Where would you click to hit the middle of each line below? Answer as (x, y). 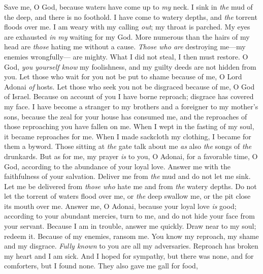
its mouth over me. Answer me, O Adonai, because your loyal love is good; (120, 206)
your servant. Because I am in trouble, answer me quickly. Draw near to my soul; (130, 226)
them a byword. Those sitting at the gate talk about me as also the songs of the (128, 146)
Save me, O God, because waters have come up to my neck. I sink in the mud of (128, 7)
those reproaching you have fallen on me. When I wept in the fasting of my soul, (129, 126)
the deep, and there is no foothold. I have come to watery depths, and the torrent (131, 17)
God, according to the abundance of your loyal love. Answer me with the (117, 166)
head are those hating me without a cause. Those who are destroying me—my (125, 47)
